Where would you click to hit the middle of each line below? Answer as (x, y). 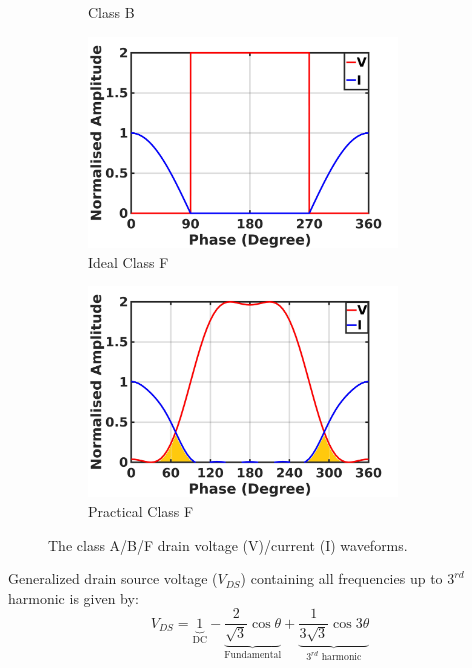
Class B (111, 12)
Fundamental (253, 654)
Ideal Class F (128, 261)
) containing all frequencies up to (341, 578)
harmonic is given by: (73, 597)
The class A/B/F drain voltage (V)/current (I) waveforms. (228, 544)
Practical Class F (141, 511)
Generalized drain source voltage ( (113, 578)
